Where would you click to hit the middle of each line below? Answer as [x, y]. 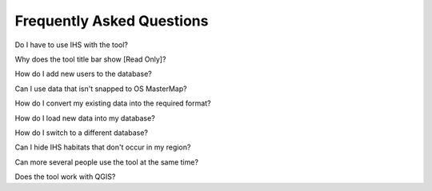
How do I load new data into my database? [85, 118]
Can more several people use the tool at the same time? [107, 162]
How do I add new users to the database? [83, 74]
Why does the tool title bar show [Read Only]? [90, 59]
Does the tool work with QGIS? [65, 177]
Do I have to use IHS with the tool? [71, 45]
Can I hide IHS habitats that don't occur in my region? [103, 147]
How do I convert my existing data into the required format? [113, 103]
